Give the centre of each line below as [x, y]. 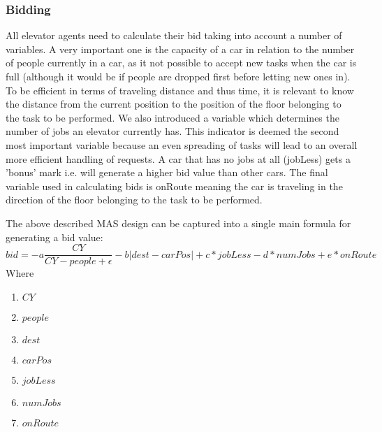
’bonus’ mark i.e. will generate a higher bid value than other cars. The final [167, 172]
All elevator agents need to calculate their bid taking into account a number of [174, 35]
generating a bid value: [54, 237]
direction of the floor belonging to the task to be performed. [134, 200]
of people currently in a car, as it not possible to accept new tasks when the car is [181, 63]
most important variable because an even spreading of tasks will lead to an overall [182, 144]
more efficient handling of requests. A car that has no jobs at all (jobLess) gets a [178, 158]
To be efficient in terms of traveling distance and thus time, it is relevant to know [180, 90]
